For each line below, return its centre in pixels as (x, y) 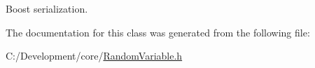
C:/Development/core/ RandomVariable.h (94, 56)
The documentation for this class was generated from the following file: (158, 32)
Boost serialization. (47, 8)
